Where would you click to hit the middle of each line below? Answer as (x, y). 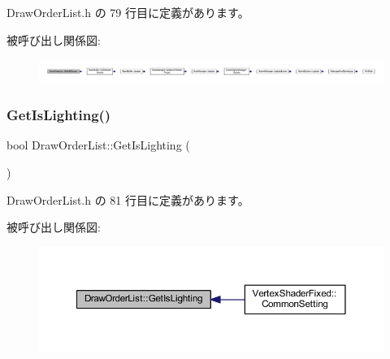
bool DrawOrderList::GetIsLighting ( (98, 145)
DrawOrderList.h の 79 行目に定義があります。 (128, 12)
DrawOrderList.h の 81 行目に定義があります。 (128, 199)
